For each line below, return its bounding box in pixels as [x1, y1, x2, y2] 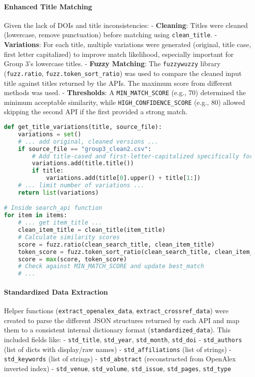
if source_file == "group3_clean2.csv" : [18, 145, 152, 152]
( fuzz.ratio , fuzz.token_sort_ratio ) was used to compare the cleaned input [4, 68, 242, 78]
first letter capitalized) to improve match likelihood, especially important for [4, 49, 234, 59]
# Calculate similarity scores [18, 233, 120, 241]
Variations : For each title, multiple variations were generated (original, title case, [4, 39, 251, 50]
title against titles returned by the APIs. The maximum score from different [4, 77, 232, 88]
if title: [32, 167, 64, 175]
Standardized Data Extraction [4, 286, 108, 297]
